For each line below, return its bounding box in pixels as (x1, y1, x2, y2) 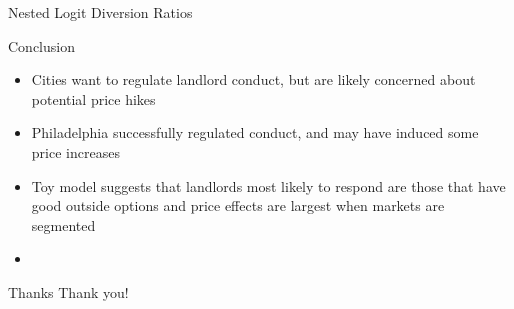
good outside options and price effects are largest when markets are (31, 195, 445, 216)
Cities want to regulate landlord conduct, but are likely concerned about (31, 69, 476, 90)
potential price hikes (31, 88, 156, 109)
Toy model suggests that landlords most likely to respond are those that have (31, 175, 506, 196)
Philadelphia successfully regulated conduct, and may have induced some (31, 122, 479, 143)
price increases (31, 141, 120, 162)
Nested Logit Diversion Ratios (8, 2, 193, 22)
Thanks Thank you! (8, 281, 129, 302)
